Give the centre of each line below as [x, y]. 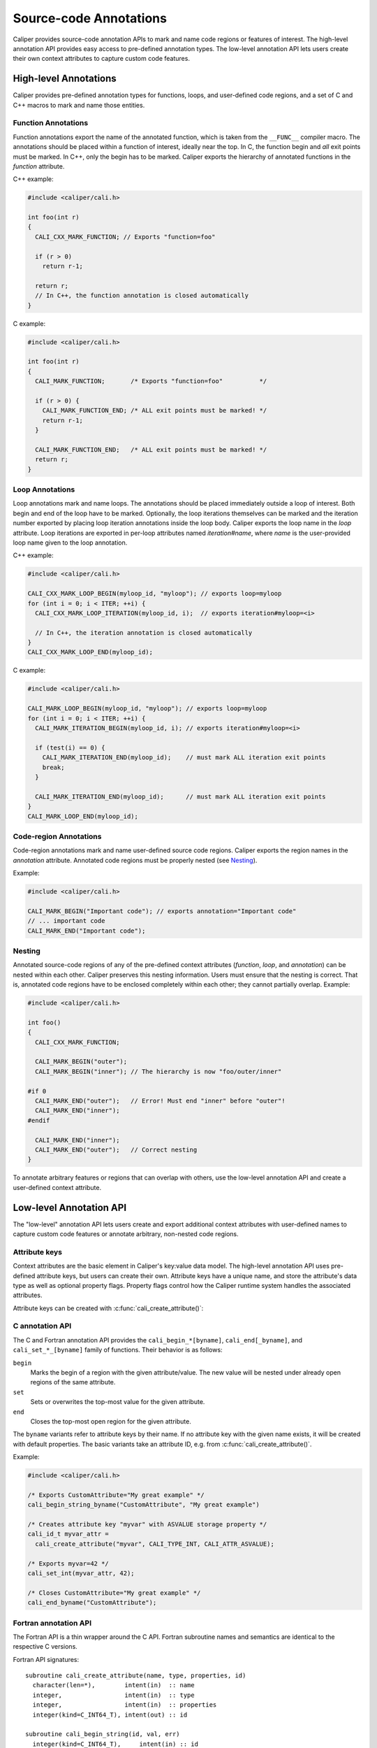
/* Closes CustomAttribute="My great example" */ [114, 1593]
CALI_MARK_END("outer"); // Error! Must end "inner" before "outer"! [160, 1101]
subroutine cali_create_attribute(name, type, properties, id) [136, 1676]
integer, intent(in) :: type [113, 1695]
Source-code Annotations [90, 18]
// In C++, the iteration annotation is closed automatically [144, 632]
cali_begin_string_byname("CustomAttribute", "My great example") [143, 1505]
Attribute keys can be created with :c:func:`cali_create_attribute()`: [108, 1308]
